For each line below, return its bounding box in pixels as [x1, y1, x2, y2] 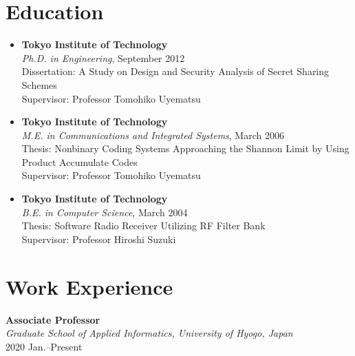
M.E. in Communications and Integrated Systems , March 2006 [21, 127, 284, 142]
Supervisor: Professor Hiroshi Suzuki [21, 231, 176, 246]
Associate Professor [6, 312, 100, 326]
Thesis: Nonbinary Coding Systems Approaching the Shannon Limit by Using [21, 141, 349, 156]
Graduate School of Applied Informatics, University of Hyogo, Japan [6, 326, 293, 340]
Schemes [21, 77, 57, 92]
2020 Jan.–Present [6, 339, 83, 353]
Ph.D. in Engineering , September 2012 [21, 50, 185, 65]
